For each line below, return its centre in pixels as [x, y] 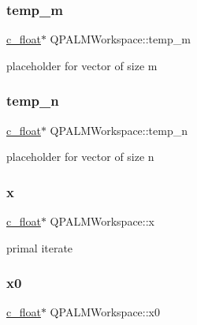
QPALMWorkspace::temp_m [120, 39]
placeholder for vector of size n [80, 157]
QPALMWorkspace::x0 [105, 312]
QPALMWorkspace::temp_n [119, 130]
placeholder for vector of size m [82, 65]
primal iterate [40, 247]
